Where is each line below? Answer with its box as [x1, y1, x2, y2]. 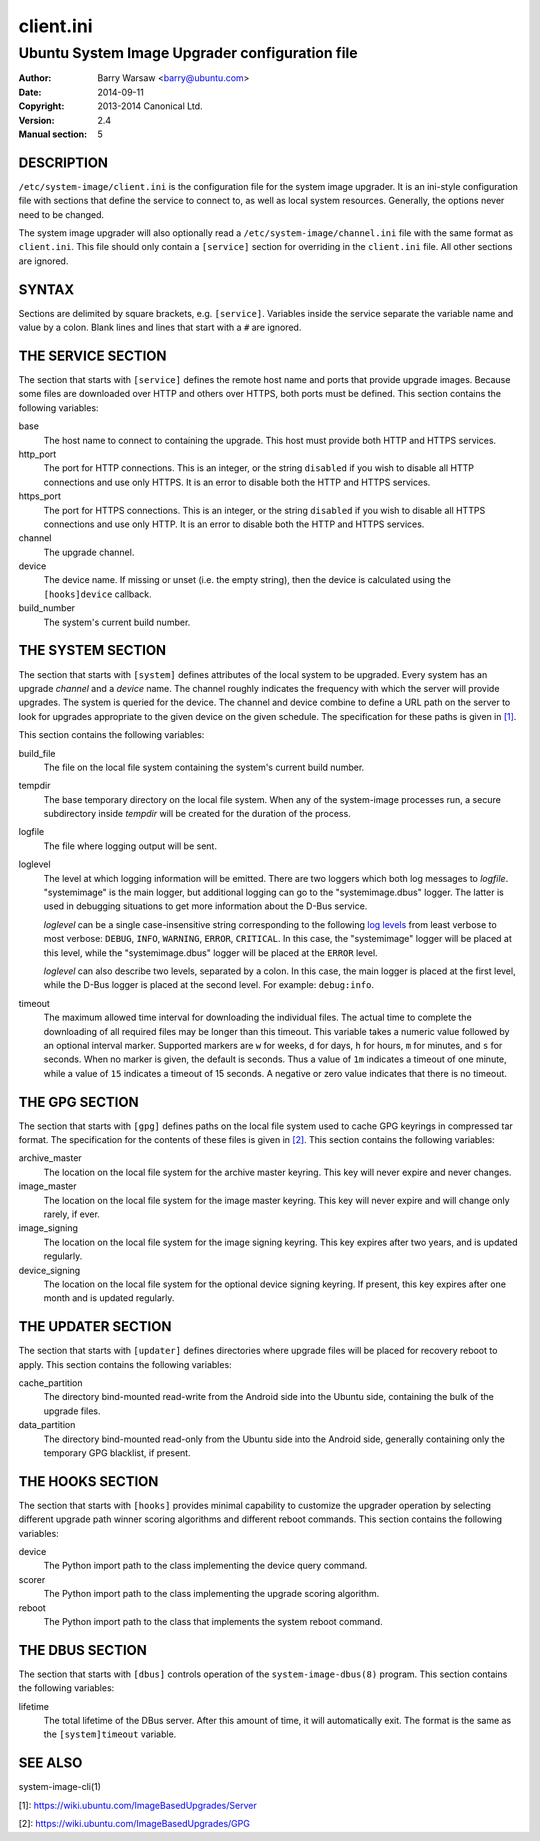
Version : [18, 114, 55, 126]
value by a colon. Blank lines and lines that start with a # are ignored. [18, 321, 302, 334]
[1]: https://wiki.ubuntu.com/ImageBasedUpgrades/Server [18, 1799, 257, 1811]
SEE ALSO [18, 1755, 83, 1772]
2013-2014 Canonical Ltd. [97, 100, 204, 112]
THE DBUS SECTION [18, 1641, 147, 1659]
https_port [18, 490, 62, 502]
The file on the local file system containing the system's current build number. [43, 761, 365, 773]
